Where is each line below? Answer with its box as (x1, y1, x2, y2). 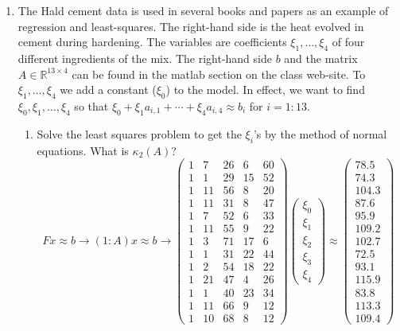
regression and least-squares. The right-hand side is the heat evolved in (17, 18, 364, 34)
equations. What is (37, 142, 129, 158)
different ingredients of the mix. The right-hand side (17, 49, 272, 66)
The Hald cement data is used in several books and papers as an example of (17, 2, 389, 18)
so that (74, 97, 109, 114)
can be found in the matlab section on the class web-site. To (72, 65, 366, 82)
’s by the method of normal (253, 125, 387, 142)
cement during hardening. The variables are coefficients (17, 33, 287, 50)
